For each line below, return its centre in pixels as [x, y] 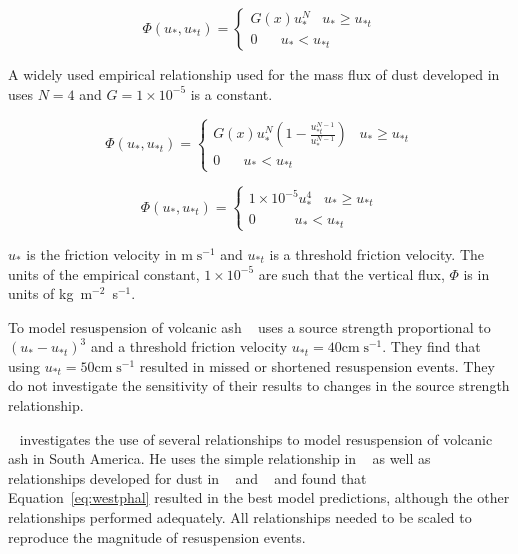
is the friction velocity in [101, 253]
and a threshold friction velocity [189, 346]
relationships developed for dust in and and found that [187, 477]
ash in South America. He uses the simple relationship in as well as [219, 458]
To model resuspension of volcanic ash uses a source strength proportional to [249, 326]
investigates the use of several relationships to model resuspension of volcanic [256, 438]
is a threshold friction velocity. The [377, 253]
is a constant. [231, 93]
